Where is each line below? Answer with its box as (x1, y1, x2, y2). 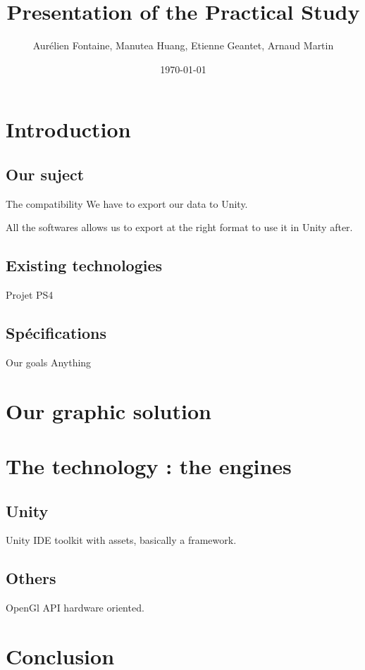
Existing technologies (6, 254, 163, 276)
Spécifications (6, 322, 107, 344)
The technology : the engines (6, 452, 292, 480)
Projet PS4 (6, 287, 54, 302)
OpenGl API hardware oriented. (6, 600, 144, 615)
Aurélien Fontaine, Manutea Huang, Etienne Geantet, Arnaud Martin (32, 38, 334, 53)
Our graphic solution (6, 396, 211, 425)
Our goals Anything (6, 354, 92, 369)
